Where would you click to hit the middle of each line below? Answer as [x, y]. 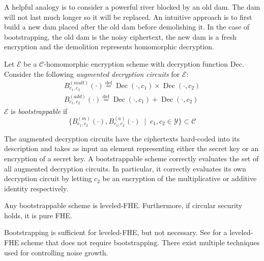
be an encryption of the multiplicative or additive [180, 178]
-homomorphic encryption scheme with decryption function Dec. [144, 63]
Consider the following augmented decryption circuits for [92, 74]
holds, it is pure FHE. [38, 215]
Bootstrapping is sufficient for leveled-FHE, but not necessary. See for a [116, 232]
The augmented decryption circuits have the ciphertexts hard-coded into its [122, 138]
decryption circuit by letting [48, 178]
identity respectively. [36, 188]
